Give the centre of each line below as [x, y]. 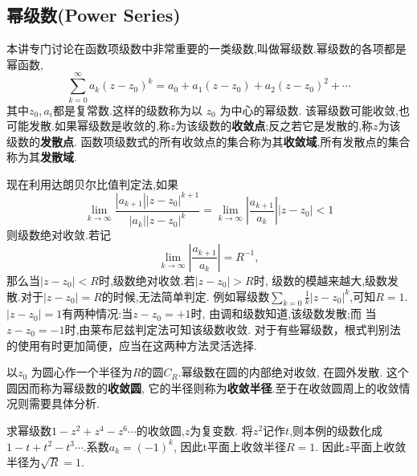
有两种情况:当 [98, 313]
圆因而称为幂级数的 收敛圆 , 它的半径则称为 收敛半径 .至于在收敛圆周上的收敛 [203, 387]
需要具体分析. [64, 403]
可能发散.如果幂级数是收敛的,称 [88, 126]
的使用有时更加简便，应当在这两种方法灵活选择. [132, 345]
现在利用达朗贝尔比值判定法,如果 [92, 183]
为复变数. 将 [221, 430]
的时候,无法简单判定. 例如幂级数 [186, 296]
